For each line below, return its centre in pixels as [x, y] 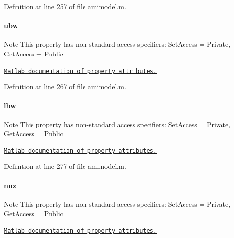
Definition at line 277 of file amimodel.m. [65, 166]
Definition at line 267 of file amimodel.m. [65, 86]
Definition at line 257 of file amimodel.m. [65, 6]
